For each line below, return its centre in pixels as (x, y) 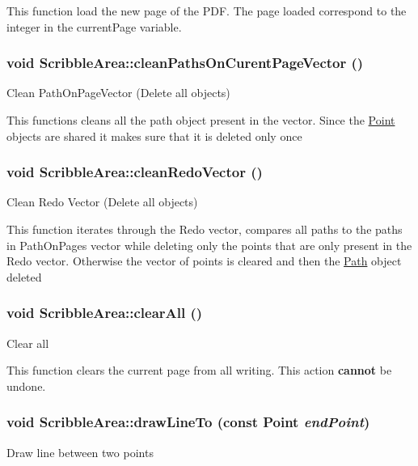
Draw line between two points (80, 452)
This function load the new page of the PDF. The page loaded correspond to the (207, 11)
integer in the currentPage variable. (94, 26)
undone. (26, 386)
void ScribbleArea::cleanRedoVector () (135, 172)
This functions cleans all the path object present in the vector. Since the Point (201, 120)
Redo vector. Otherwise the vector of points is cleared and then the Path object (204, 261)
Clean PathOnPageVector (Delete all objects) (118, 93)
